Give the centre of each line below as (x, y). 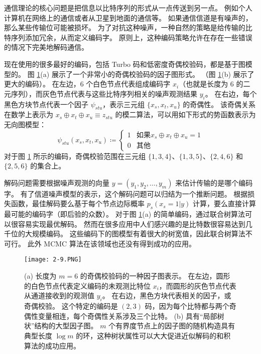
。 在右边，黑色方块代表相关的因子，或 (167, 295)
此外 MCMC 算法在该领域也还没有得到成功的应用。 (111, 243)
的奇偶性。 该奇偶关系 (219, 104)
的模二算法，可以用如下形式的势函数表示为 (185, 114)
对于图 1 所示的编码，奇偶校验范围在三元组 (75, 156)
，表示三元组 (124, 104)
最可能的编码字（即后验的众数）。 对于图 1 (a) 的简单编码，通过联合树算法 (124, 214)
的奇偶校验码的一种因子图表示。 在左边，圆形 (155, 276)
